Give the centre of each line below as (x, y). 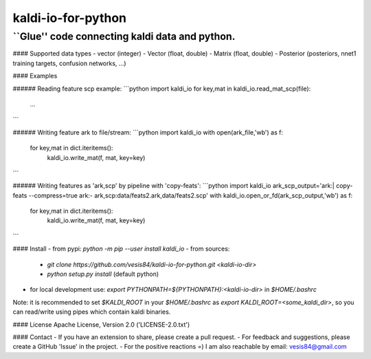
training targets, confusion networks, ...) (69, 63)
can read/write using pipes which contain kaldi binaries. (92, 312)
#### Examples (35, 76)
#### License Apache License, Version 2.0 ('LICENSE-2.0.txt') (101, 324)
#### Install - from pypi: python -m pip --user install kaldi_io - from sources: (121, 249)
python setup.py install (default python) (103, 274)
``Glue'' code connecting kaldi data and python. (124, 36)
